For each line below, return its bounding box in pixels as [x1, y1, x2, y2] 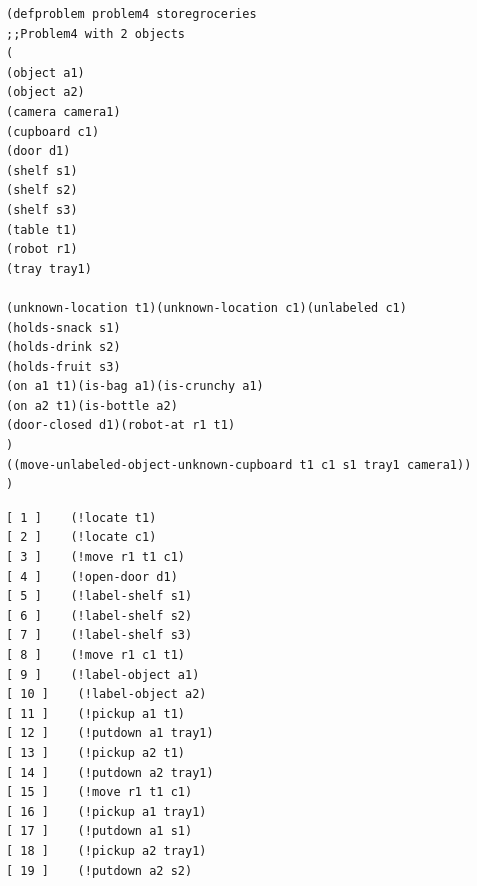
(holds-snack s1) [6, 320, 121, 335]
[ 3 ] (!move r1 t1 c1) [6, 550, 185, 565]
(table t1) [6, 222, 78, 237]
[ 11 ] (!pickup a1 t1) [6, 706, 185, 721]
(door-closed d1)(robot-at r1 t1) [6, 418, 236, 433]
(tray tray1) [6, 261, 92, 276]
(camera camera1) [6, 104, 121, 119]
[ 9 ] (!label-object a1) [6, 667, 200, 682]
